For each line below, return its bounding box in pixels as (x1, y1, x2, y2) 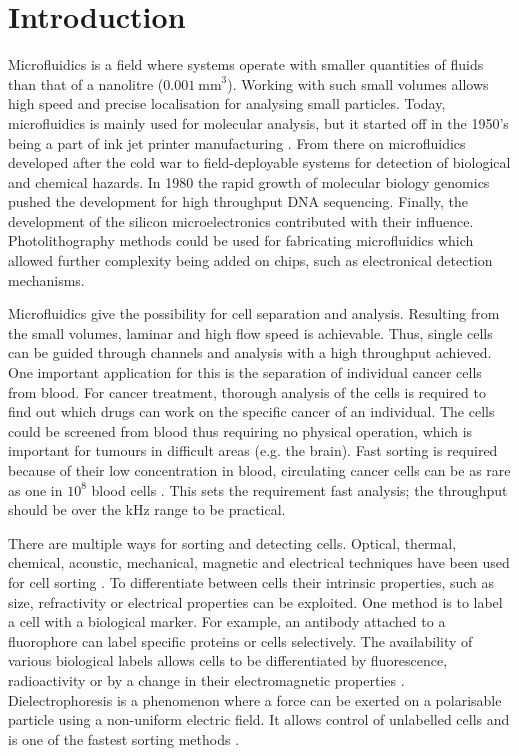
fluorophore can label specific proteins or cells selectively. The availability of (8, 630, 473, 651)
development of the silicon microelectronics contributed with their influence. (8, 210, 474, 231)
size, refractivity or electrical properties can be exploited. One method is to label (8, 591, 503, 612)
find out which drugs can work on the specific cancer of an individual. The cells (8, 401, 495, 422)
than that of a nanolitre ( (8, 73, 164, 94)
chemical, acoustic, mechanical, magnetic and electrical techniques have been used (8, 552, 510, 573)
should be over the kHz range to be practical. (8, 499, 286, 520)
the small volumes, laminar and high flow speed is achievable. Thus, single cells (8, 322, 493, 343)
